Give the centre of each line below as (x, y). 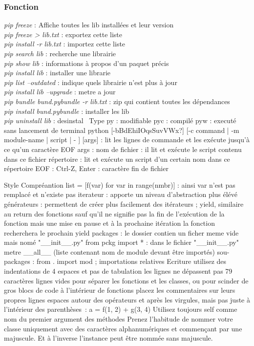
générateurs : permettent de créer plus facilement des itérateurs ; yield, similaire (124, 204)
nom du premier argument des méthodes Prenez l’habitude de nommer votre (118, 319)
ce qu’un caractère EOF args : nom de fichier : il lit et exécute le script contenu (123, 149)
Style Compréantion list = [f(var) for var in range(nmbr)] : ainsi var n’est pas (120, 184)
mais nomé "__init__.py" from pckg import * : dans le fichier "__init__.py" (121, 242)
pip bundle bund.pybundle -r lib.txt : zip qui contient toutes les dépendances (117, 101)
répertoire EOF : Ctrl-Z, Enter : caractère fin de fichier (86, 168)
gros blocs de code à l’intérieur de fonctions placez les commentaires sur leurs (120, 290)
